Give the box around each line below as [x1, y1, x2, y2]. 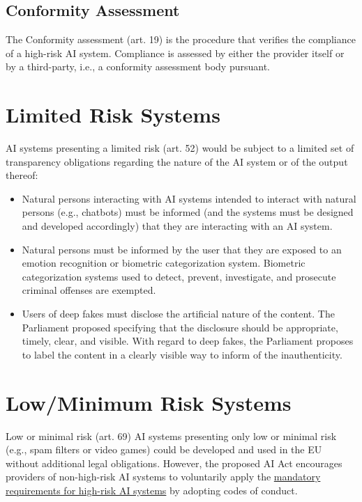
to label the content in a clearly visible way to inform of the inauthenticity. [22, 347, 342, 361]
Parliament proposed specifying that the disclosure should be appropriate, [22, 320, 338, 334]
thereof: [6, 168, 38, 182]
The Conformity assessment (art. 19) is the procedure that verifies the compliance [6, 32, 356, 47]
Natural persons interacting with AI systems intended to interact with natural [22, 191, 356, 205]
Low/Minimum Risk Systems [6, 388, 292, 416]
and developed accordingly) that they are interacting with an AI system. [22, 219, 333, 233]
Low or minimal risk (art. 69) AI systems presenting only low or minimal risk [6, 428, 337, 443]
